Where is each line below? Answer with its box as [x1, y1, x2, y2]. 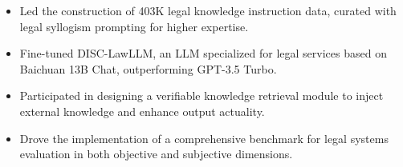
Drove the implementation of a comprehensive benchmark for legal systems [19, 129, 389, 146]
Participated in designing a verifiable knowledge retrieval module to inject [19, 87, 384, 104]
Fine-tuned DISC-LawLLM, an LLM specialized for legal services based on [19, 45, 387, 62]
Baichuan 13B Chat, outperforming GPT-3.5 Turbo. [19, 60, 277, 77]
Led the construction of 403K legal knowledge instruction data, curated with [19, 2, 397, 18]
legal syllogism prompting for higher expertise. [19, 18, 249, 34]
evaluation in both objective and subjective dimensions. [19, 145, 293, 162]
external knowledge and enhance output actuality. [19, 102, 265, 119]
